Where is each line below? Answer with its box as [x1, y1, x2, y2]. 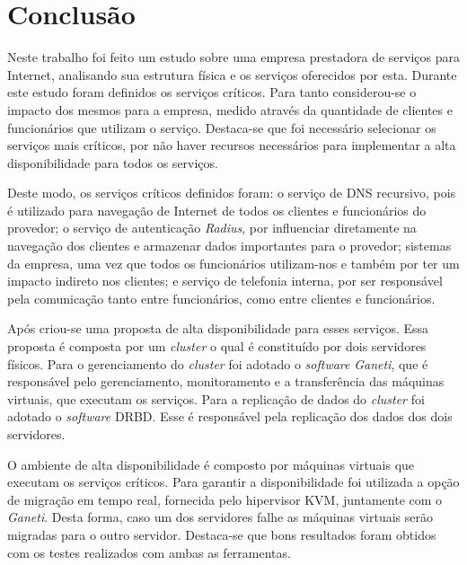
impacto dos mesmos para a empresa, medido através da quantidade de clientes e [7, 100, 453, 119]
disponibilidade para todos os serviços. [7, 153, 218, 172]
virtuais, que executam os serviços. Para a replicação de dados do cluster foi [7, 389, 425, 408]
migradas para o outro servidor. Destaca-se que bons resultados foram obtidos [7, 525, 436, 543]
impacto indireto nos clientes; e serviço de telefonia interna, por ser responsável [7, 271, 443, 290]
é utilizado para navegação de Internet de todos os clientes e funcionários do [7, 200, 427, 219]
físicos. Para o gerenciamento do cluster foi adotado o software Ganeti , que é [7, 354, 428, 373]
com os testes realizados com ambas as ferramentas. [7, 543, 291, 561]
